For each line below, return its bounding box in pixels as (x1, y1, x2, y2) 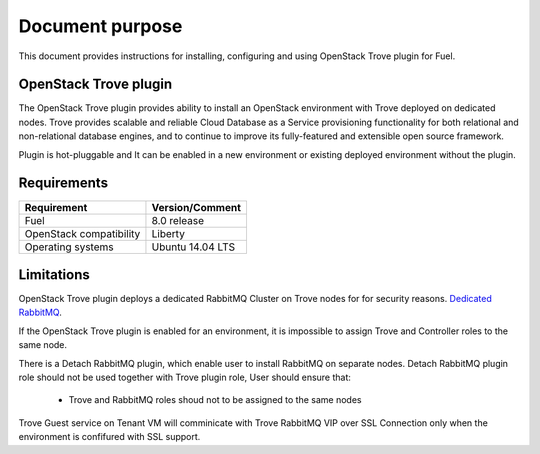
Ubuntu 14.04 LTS (151, 240, 236, 254)
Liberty (151, 226, 185, 240)
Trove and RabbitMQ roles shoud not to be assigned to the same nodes (68, 394, 362, 406)
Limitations (18, 266, 90, 283)
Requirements (18, 175, 109, 192)
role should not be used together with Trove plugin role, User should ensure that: (18, 371, 352, 383)
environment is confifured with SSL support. (18, 431, 201, 443)
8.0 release (151, 213, 205, 227)
